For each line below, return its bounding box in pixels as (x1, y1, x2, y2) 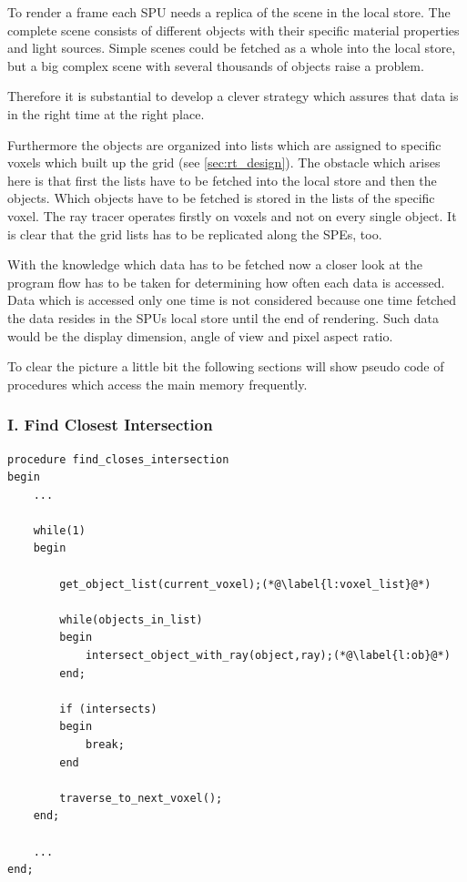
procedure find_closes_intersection (7, 452, 229, 466)
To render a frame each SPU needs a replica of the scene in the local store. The (7, 3, 451, 21)
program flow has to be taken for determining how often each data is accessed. (7, 272, 445, 291)
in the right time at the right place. (7, 104, 205, 123)
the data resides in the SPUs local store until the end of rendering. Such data (7, 308, 439, 327)
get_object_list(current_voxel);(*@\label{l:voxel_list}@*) (59, 577, 431, 591)
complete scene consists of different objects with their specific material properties (7, 20, 460, 39)
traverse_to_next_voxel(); (59, 791, 223, 805)
